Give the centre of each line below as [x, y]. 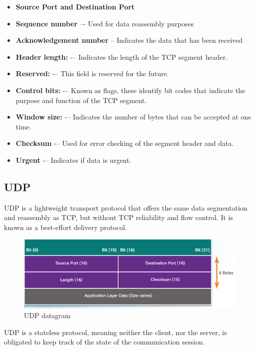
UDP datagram [47, 315]
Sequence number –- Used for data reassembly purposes [105, 23]
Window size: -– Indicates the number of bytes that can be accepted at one [133, 117]
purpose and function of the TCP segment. [81, 100]
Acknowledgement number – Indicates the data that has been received [129, 40]
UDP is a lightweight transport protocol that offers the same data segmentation [126, 207]
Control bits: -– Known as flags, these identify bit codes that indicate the [130, 90]
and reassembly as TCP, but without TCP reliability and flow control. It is [119, 217]
